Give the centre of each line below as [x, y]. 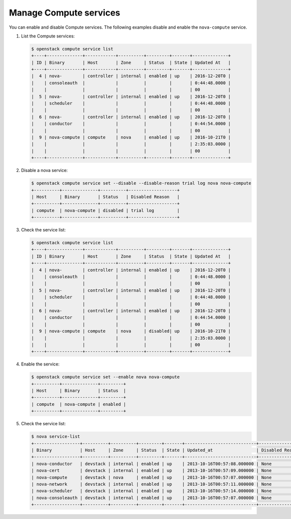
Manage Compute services [65, 13]
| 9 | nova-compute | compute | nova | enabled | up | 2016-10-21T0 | [131, 137]
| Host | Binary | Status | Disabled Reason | [105, 197]
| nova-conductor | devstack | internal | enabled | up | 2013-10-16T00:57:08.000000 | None [151, 464]
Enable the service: [40, 364]
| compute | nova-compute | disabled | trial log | [105, 210]
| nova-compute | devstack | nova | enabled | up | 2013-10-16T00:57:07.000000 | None [151, 477]
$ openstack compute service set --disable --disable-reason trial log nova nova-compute [141, 183]
